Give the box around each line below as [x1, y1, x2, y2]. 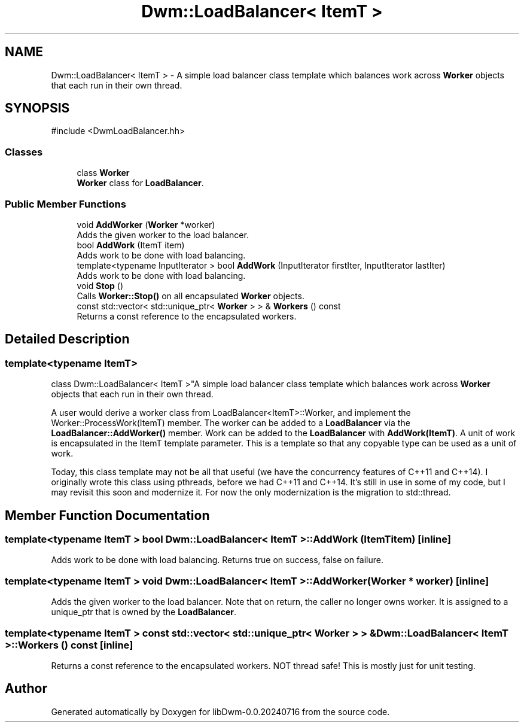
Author [5, 681, 47, 696]
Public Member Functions [5, 197, 126, 210]
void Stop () [77, 280, 124, 291]
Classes [5, 145, 43, 158]
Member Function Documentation [5, 507, 210, 523]
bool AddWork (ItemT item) [77, 239, 185, 250]
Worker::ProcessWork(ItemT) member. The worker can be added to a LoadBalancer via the [51, 418, 410, 428]
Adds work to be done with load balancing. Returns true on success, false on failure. [51, 555, 384, 565]
